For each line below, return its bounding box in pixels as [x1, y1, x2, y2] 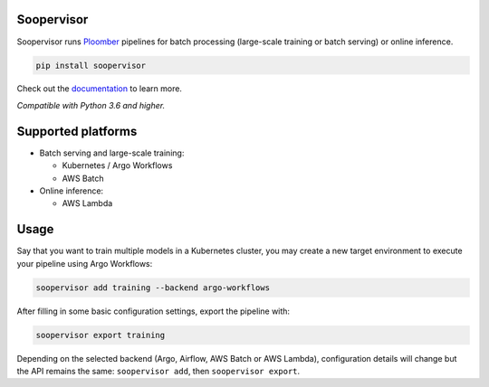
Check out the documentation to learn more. [16, 83, 183, 94]
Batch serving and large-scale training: [39, 147, 185, 158]
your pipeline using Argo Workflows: [16, 258, 153, 269]
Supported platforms [16, 123, 138, 139]
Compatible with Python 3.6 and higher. [16, 99, 166, 110]
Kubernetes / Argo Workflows [62, 160, 173, 171]
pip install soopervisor [35, 60, 147, 71]
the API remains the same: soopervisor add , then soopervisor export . [16, 365, 301, 376]
